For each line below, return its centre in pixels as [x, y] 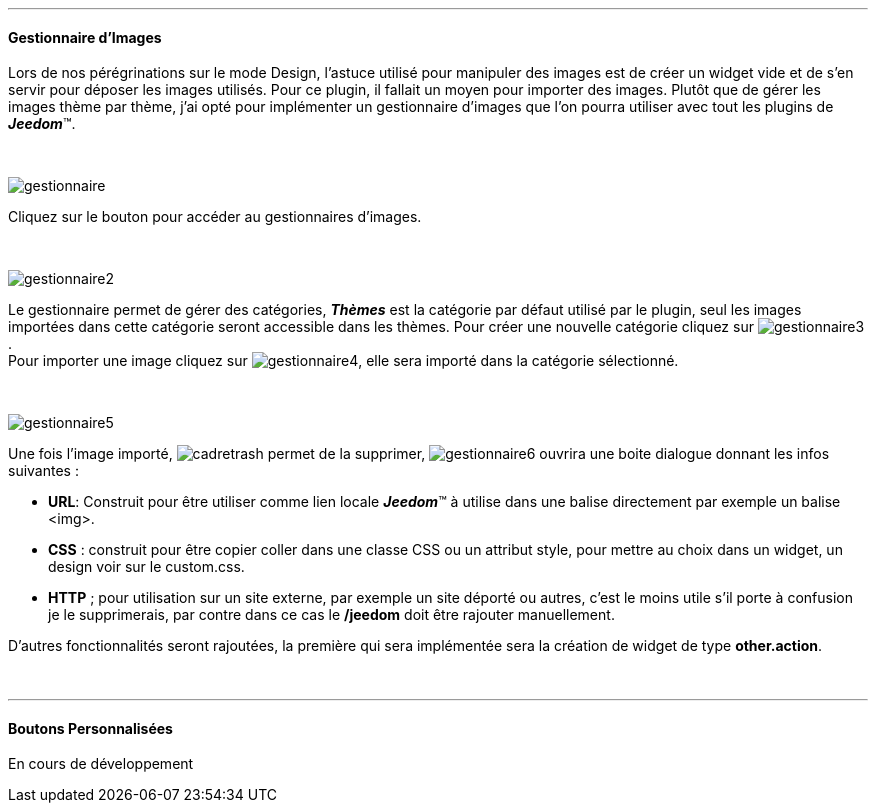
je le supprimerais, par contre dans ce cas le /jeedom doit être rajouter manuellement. [331, 615]
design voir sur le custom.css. [146, 567]
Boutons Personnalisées [90, 728]
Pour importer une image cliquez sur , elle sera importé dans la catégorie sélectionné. [343, 361]
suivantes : [43, 471]
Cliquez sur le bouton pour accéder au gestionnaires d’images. [215, 217]
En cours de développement [101, 764]
